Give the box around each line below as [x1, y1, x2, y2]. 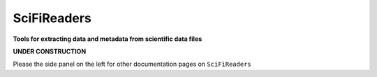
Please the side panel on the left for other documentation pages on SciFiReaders [13, 60, 251, 69]
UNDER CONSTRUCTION [13, 47, 87, 55]
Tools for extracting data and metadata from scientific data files [13, 35, 202, 43]
